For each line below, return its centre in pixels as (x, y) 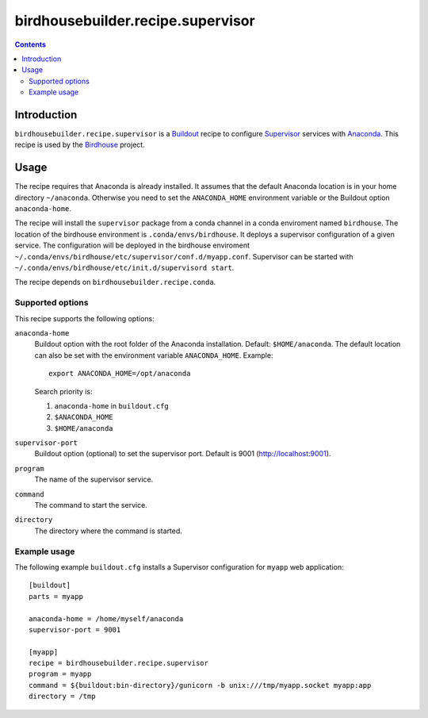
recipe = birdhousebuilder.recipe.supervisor (119, 663)
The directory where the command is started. (108, 531)
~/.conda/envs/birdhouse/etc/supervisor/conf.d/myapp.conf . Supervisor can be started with (184, 256)
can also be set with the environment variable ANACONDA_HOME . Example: (154, 355)
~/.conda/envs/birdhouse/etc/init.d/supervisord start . (124, 268)
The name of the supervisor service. (94, 479)
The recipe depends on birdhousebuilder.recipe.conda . (115, 282)
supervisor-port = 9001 (75, 630)
